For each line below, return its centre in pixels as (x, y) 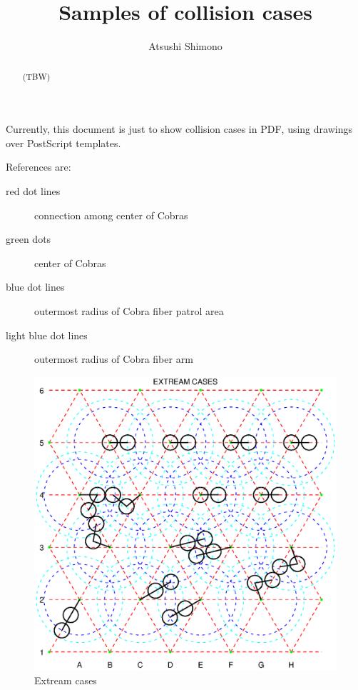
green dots (29, 239)
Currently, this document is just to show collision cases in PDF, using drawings (179, 129)
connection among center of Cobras (111, 215)
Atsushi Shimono (185, 46)
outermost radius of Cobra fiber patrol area (129, 310)
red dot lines (33, 190)
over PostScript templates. (63, 142)
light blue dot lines (47, 335)
